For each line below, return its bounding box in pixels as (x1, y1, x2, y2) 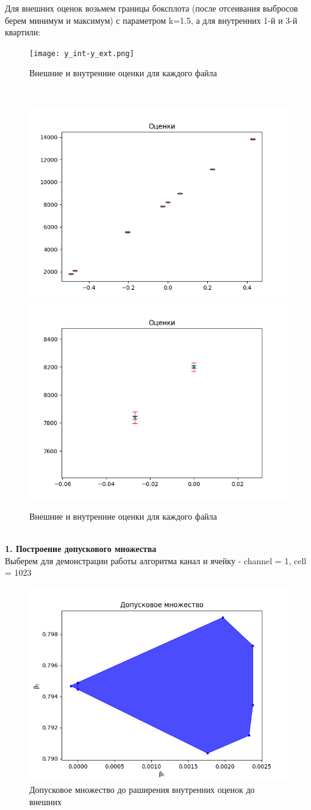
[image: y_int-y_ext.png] (29, 49, 134, 58)
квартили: (5, 26, 41, 38)
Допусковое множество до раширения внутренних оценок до (29, 783, 255, 796)
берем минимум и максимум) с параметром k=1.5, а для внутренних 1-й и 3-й (5, 13, 298, 26)
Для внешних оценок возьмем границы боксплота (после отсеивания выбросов (5, 2, 298, 14)
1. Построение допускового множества (5, 542, 157, 554)
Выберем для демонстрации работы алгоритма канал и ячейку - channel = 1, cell (5, 554, 307, 567)
